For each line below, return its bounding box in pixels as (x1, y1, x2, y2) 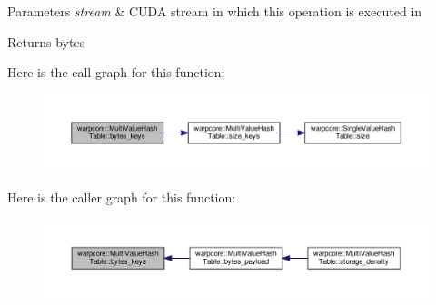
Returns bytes (7, 32, 85, 51)
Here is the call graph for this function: (7, 63, 225, 82)
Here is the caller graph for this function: (7, 187, 236, 206)
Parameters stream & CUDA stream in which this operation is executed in (7, 2, 422, 20)
